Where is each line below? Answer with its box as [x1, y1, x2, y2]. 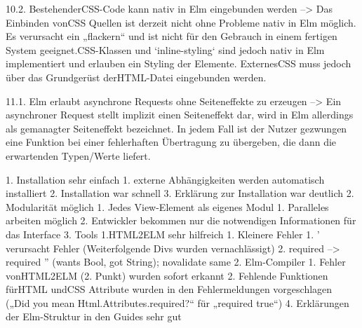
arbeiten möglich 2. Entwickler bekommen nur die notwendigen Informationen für [6, 213, 356, 228]
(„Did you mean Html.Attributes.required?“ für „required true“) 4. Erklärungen [6, 295, 349, 310]
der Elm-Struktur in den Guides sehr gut [6, 309, 182, 324]
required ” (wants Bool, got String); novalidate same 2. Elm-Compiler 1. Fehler [6, 254, 346, 269]
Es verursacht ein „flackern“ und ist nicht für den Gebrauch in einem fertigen [6, 29, 337, 43]
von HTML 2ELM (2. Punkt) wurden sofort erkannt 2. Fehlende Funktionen [6, 268, 328, 282]
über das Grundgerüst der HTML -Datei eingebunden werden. [6, 69, 267, 84]
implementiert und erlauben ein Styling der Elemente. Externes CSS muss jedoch [6, 56, 351, 71]
